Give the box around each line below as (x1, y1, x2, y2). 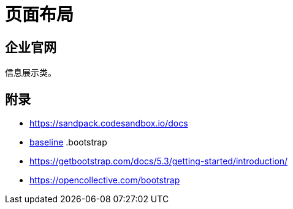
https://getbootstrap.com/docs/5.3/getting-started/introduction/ (29, 156, 288, 167)
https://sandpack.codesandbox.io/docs (29, 118, 188, 129)
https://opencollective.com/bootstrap (29, 175, 180, 186)
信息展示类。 (5, 67, 56, 78)
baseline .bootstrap (29, 137, 107, 148)
